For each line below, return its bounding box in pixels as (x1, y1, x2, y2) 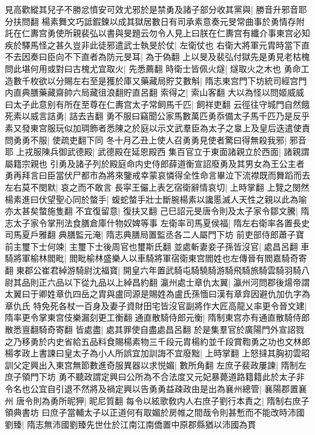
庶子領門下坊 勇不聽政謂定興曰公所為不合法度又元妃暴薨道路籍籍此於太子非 (5, 370, 305, 383)
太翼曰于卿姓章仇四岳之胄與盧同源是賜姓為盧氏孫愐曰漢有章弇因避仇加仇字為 (5, 287, 310, 300)
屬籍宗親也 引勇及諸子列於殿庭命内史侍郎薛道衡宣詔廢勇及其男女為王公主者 (5, 157, 305, 169)
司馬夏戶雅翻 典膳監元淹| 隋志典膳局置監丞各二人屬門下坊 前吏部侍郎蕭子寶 (5, 228, 304, 241)
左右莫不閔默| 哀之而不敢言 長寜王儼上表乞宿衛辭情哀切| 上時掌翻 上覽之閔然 (5, 180, 310, 193)
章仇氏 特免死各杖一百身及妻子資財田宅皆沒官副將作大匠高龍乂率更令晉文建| (5, 299, 307, 312)
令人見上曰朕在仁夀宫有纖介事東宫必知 (157, 27, 310, 39)
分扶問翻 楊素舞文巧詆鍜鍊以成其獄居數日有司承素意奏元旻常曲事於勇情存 (5, 15, 296, 27)
